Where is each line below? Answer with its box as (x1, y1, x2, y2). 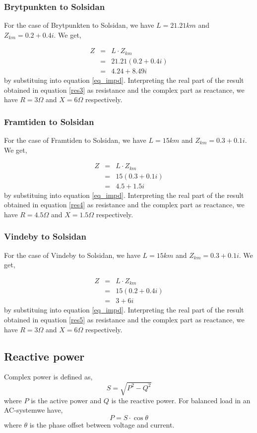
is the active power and (31, 395, 102, 405)
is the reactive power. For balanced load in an (111, 395, 251, 405)
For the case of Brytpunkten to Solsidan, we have (4, 20, 154, 30)
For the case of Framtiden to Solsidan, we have (4, 134, 146, 145)
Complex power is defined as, (4, 371, 93, 382)
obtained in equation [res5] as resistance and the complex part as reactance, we (4, 314, 245, 325)
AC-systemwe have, (4, 405, 63, 415)
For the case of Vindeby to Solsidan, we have (4, 249, 140, 260)
